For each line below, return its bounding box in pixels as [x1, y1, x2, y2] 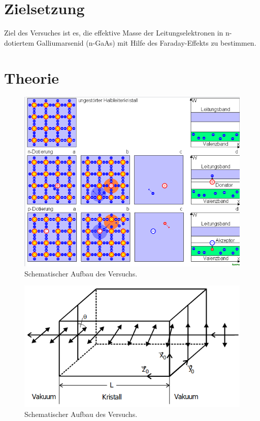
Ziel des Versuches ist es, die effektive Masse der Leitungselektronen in [4, 27, 223, 38]
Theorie [4, 67, 59, 88]
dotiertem [4, 37, 35, 48]
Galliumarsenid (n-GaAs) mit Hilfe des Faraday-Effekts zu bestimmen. [36, 37, 256, 48]
